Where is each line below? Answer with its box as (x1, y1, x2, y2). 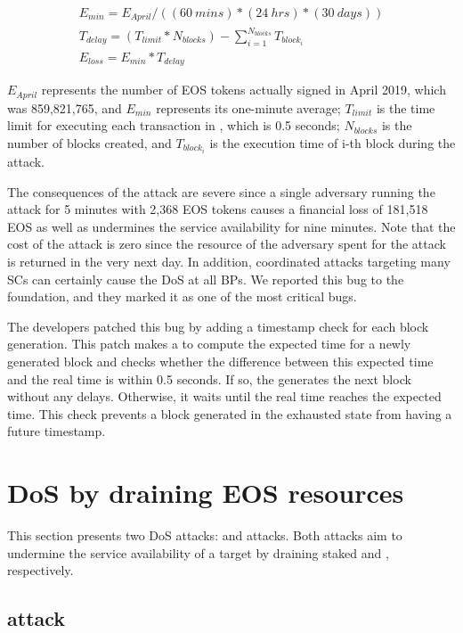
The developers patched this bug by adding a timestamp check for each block (7, 316, 429, 335)
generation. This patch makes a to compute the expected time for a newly (7, 334, 411, 353)
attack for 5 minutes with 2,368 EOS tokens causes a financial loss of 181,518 (7, 200, 428, 218)
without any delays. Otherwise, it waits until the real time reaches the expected (7, 387, 442, 406)
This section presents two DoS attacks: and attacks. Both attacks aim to (7, 526, 402, 545)
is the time (376, 98, 435, 117)
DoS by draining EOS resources (7, 474, 404, 511)
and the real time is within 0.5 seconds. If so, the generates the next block (7, 369, 411, 388)
